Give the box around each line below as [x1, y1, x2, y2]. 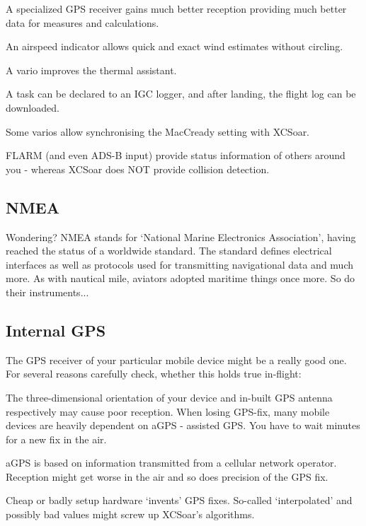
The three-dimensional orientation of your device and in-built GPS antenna [6, 390, 333, 404]
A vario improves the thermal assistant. [6, 62, 177, 77]
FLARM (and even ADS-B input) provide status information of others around [6, 148, 345, 163]
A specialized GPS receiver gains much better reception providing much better [6, 1, 347, 16]
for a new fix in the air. [6, 431, 107, 446]
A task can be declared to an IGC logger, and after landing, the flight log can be [6, 86, 356, 101]
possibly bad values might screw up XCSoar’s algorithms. [6, 507, 255, 522]
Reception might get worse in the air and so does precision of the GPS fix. [6, 469, 328, 484]
